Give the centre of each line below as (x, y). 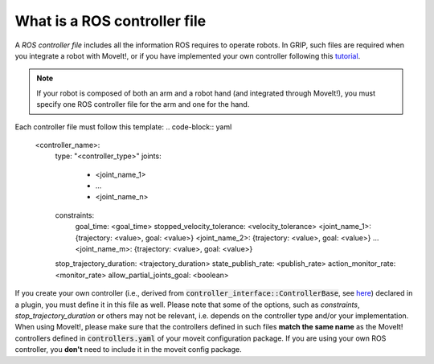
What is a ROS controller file (111, 21)
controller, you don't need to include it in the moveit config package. (128, 350)
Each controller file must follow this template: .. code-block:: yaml (123, 127)
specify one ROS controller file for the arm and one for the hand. (143, 104)
